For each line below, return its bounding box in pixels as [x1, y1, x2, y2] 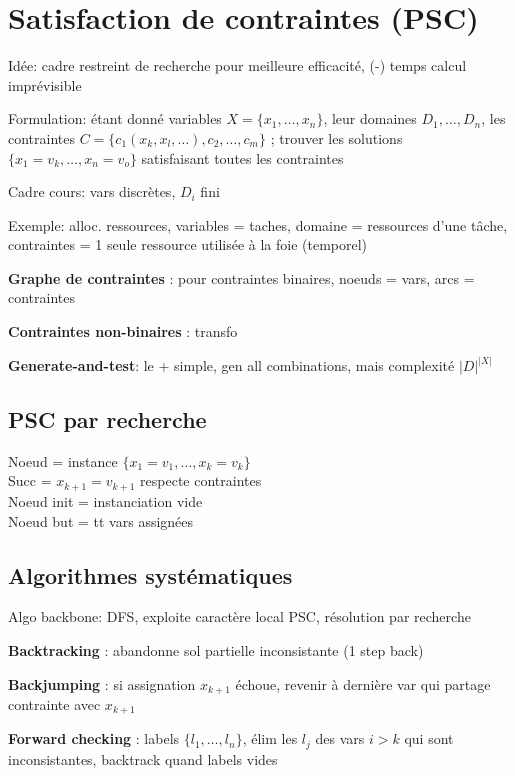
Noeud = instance [8, 450, 118, 471]
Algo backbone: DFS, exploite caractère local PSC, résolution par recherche [8, 606, 471, 627]
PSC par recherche [8, 404, 207, 435]
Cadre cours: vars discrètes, [8, 181, 176, 202]
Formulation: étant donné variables [8, 108, 222, 129]
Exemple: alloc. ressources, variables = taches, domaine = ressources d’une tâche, [8, 214, 508, 235]
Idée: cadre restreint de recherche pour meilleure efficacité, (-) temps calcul [8, 55, 467, 76]
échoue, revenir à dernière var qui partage [235, 673, 491, 694]
